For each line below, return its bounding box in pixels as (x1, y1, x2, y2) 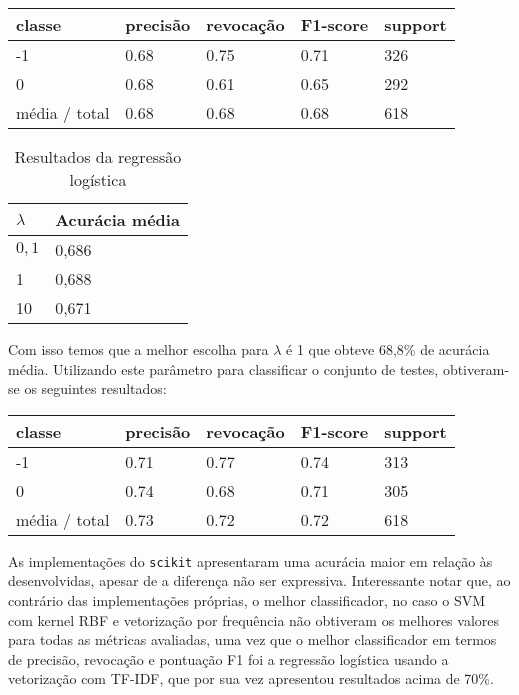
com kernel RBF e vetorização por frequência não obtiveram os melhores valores (8, 609, 500, 630)
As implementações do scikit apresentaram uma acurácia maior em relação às (8, 550, 493, 571)
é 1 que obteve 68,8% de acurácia (286, 339, 490, 359)
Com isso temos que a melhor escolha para (8, 339, 269, 359)
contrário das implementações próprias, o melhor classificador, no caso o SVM (8, 590, 486, 611)
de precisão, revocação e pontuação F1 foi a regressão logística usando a (8, 648, 449, 669)
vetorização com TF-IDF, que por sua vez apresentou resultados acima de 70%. (8, 668, 494, 689)
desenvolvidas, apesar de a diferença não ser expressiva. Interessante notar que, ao (8, 570, 511, 591)
